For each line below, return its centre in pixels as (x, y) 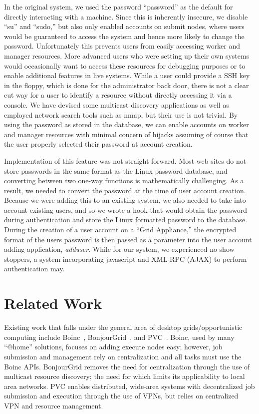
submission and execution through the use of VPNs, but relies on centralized (121, 396)
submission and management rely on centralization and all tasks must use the (123, 356)
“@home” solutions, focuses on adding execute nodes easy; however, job (113, 347)
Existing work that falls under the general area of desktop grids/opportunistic (123, 327)
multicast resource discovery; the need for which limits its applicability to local (125, 376)
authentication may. (34, 269)
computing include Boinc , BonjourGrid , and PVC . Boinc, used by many (119, 337)
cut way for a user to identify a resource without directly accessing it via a (118, 95)
